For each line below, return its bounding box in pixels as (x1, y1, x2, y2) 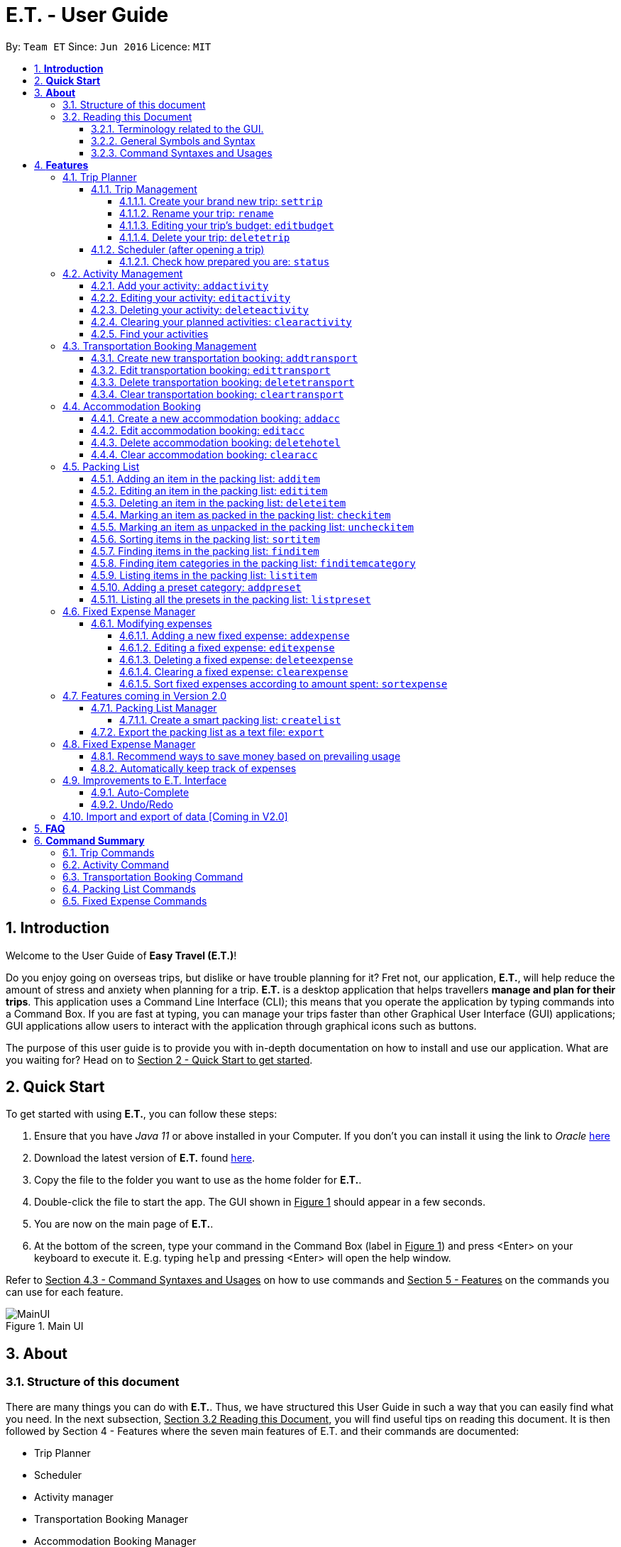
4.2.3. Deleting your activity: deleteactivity (91, 303, 309, 316)
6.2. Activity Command (62, 858, 170, 871)
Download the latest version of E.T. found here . (34, 1152, 255, 1165)
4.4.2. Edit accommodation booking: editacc (91, 424, 305, 436)
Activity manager (34, 1490, 114, 1503)
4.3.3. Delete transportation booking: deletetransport (91, 375, 355, 388)
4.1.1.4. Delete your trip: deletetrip (119, 231, 290, 243)
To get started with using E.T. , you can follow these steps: (6, 1108, 277, 1121)
